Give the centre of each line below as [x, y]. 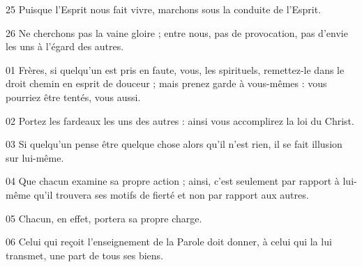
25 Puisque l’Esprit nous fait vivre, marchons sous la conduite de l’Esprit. [164, 9]
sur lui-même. [35, 157]
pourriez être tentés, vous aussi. [73, 97]
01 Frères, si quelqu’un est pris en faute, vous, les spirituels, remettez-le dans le [175, 69]
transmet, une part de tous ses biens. [85, 255]
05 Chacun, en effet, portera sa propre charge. [104, 218]
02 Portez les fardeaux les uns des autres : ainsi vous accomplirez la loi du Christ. [180, 120]
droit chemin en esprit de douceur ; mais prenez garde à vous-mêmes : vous [166, 83]
